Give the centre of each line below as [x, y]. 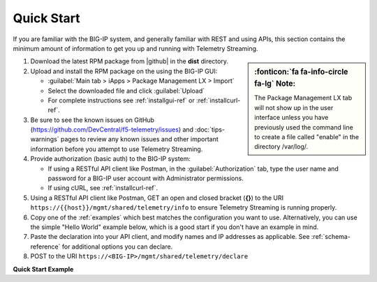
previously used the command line [304, 127]
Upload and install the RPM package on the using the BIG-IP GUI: [124, 71]
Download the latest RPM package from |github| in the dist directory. [129, 61]
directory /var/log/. [281, 147]
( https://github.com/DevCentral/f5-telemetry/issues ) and [112, 130]
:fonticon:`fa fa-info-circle [301, 72]
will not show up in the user [294, 107]
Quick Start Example [43, 269]
